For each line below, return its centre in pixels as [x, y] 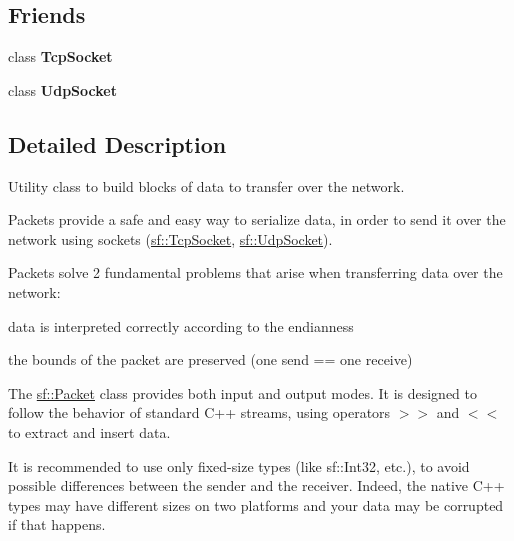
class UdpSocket [62, 89]
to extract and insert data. [89, 431]
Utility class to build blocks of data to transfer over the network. [206, 185]
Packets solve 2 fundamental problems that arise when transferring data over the [255, 272]
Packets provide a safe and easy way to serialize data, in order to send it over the [257, 219]
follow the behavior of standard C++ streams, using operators [199, 412]
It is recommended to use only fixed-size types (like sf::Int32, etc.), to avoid [239, 465]
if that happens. [57, 524]
